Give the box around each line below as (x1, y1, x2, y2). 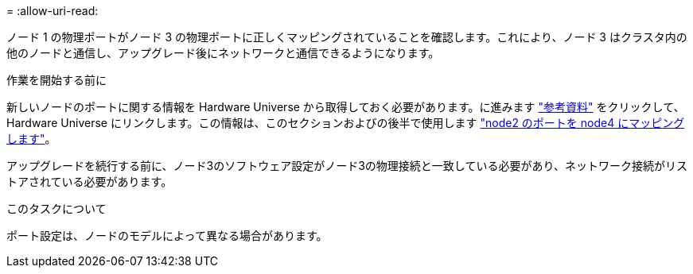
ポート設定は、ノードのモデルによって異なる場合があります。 (6, 229, 328, 242)
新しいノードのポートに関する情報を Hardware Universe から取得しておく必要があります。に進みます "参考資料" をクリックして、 (6, 100, 685, 114)
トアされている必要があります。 (6, 175, 173, 188)
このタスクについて (6, 202, 107, 215)
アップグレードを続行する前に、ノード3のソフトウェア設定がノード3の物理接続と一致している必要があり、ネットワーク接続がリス (6, 159, 687, 172)
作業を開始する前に (6, 73, 107, 87)
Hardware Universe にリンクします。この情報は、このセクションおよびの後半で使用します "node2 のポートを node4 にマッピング (6, 116, 685, 129)
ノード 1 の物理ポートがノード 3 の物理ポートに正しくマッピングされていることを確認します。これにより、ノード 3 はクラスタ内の (6, 30, 687, 44)
